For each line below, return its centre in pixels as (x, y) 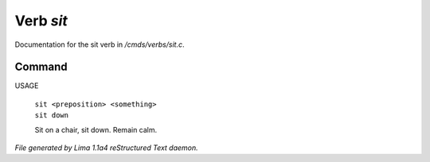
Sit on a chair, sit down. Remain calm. (96, 129)
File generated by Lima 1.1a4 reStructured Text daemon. (106, 148)
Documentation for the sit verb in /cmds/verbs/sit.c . (100, 44)
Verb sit (41, 21)
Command (41, 67)
